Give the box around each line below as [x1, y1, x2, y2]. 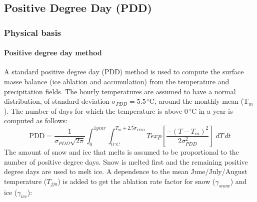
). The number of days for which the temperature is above [4, 105, 182, 116]
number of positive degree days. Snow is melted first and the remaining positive [4, 156, 248, 167]
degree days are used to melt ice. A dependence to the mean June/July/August [4, 166, 247, 177]
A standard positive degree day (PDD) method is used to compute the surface [4, 66, 244, 77]
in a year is [198, 105, 233, 116]
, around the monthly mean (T [154, 96, 249, 106]
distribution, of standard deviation [4, 96, 110, 106]
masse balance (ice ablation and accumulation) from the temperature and [4, 76, 229, 87]
